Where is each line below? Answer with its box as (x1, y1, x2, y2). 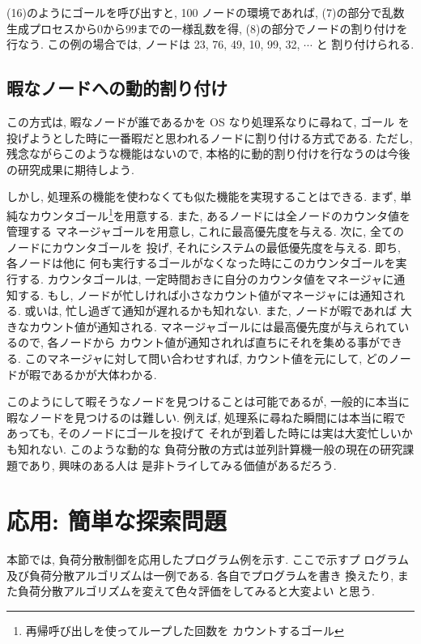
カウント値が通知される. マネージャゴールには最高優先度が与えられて (28, 318, 398, 335)
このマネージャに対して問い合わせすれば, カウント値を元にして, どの (24, 349, 389, 366)
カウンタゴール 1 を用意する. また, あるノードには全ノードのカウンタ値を (28, 204, 410, 224)
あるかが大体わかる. (51, 365, 157, 382)
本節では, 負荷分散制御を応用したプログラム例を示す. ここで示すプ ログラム (6, 551, 409, 568)
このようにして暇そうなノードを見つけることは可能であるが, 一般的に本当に (6, 393, 410, 410)
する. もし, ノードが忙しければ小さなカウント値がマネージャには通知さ (17, 286, 394, 303)
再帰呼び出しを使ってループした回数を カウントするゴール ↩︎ (25, 622, 344, 639)
